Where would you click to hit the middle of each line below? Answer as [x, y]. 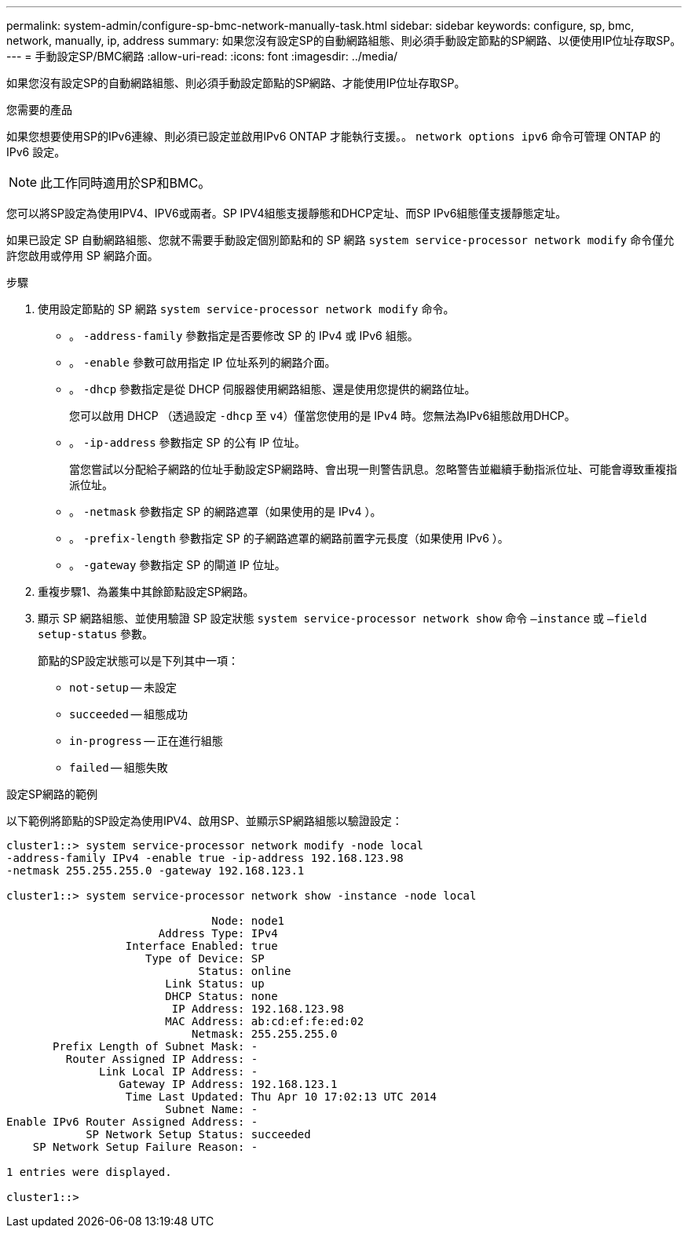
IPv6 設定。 [36, 152]
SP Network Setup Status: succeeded [198, 1134]
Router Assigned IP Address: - [162, 1059]
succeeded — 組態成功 [128, 714]
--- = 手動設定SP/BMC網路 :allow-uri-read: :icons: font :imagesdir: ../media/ [202, 56]
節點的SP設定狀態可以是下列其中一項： [138, 661]
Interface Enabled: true [201, 946]
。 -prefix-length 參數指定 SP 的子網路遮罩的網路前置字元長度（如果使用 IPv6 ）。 [289, 538]
